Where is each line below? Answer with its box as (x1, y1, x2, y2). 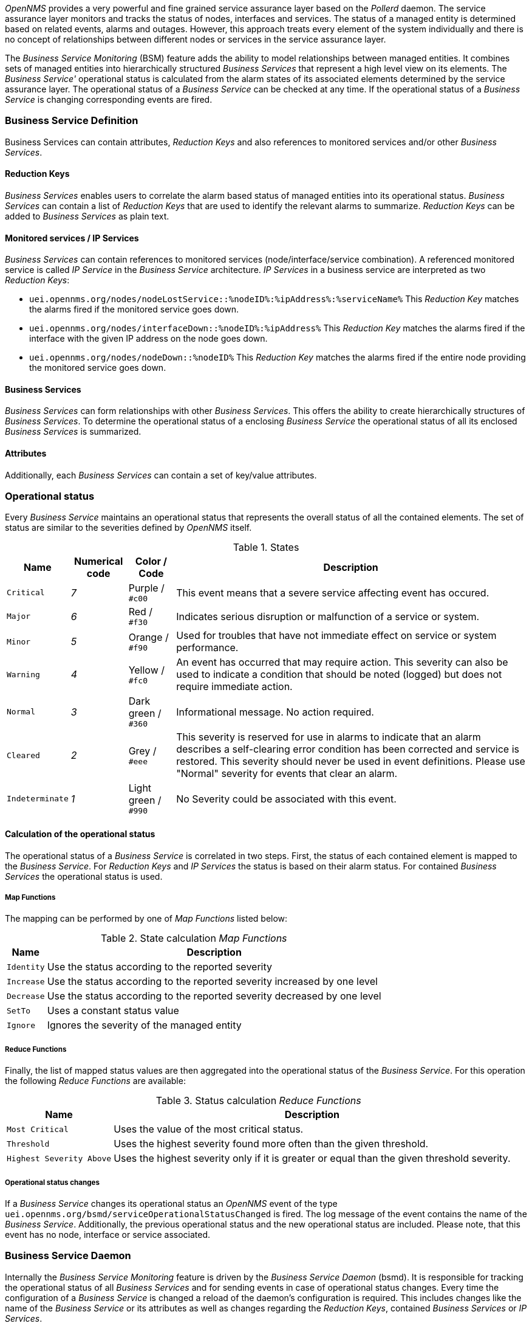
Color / (135, 555, 168, 568)
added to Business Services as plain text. (5, 210, 169, 221)
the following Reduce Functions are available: (5, 1076, 186, 1086)
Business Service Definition (5, 114, 138, 127)
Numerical (74, 555, 123, 568)
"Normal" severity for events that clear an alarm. (176, 767, 398, 780)
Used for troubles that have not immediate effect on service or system (176, 629, 497, 642)
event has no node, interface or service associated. (5, 1229, 211, 1240)
